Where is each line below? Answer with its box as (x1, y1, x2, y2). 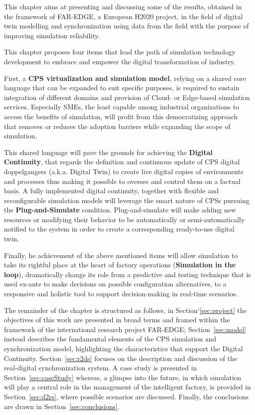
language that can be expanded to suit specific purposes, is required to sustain (4, 82, 240, 93)
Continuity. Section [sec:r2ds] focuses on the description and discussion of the (4, 353, 237, 363)
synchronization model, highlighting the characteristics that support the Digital (4, 343, 243, 353)
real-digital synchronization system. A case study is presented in (4, 363, 197, 373)
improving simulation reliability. (4, 30, 100, 40)
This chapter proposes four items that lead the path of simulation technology (4, 47, 236, 57)
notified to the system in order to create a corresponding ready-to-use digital (4, 224, 234, 234)
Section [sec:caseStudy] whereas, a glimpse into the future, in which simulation (4, 372, 241, 382)
